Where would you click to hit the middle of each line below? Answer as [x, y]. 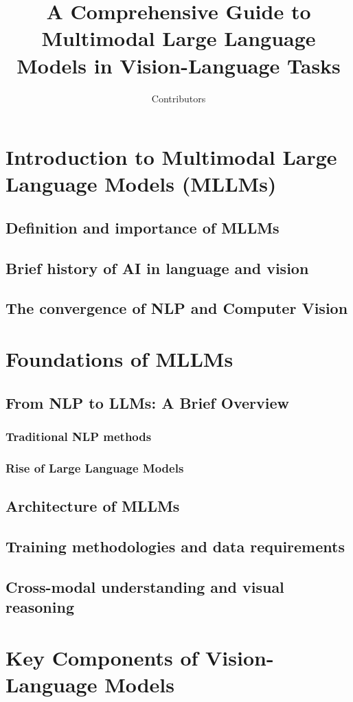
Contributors [179, 98]
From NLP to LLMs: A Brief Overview [147, 402]
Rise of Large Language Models [95, 467]
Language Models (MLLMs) [141, 184]
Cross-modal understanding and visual [145, 586]
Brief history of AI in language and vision [157, 268]
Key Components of [102, 657]
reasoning [40, 607]
